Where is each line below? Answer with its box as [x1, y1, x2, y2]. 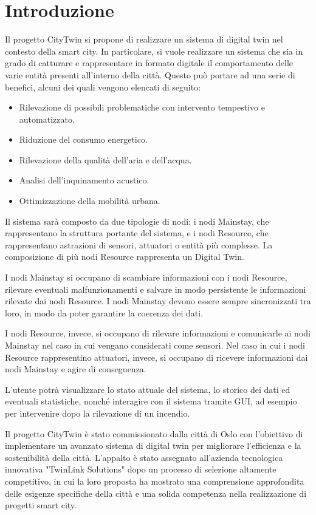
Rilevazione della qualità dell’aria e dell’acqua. [19, 153, 192, 166]
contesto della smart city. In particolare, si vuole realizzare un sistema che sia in [5, 44, 303, 57]
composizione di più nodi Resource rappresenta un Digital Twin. [5, 250, 244, 263]
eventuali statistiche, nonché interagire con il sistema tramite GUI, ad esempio [5, 395, 297, 408]
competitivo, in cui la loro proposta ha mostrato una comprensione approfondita [5, 474, 304, 487]
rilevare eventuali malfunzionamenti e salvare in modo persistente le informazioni [5, 282, 306, 295]
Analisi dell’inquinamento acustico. [19, 174, 149, 186]
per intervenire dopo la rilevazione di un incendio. [5, 406, 190, 419]
